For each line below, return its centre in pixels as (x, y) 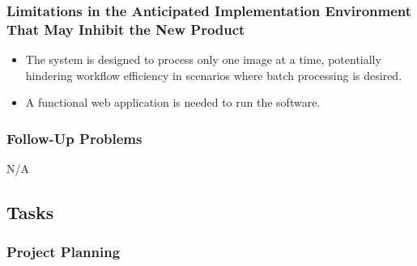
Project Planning (64, 252)
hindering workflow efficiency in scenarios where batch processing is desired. (214, 75)
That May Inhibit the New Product (126, 29)
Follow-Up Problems (74, 138)
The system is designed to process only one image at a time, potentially (203, 59)
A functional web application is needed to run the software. (173, 102)
